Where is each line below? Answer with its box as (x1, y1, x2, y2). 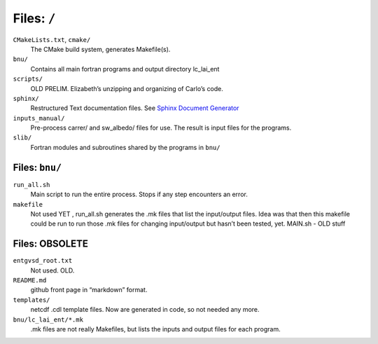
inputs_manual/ (13, 114, 66, 122)
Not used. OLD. (30, 266, 75, 275)
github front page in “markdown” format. (30, 286, 148, 294)
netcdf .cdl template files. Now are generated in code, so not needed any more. (30, 305, 260, 314)
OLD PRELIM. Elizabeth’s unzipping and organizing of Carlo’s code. (30, 84, 224, 92)
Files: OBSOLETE (13, 238, 89, 250)
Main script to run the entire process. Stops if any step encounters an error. (30, 190, 248, 199)
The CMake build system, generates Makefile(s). (30, 45, 171, 53)
